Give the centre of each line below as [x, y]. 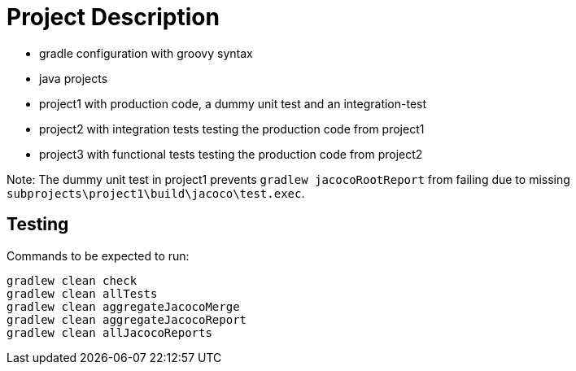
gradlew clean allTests [82, 293]
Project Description [113, 17]
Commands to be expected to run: [98, 255]
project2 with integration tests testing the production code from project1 [232, 129]
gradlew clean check [72, 280]
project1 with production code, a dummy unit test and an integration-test [233, 103]
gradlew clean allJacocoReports [109, 332]
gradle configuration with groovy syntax [146, 53]
